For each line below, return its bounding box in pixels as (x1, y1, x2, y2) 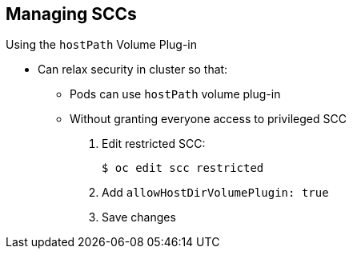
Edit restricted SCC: (102, 137, 206, 151)
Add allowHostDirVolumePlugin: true (102, 185, 329, 200)
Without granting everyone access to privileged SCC (70, 112, 347, 126)
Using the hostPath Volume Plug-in (6, 38, 198, 52)
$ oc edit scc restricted (102, 161, 264, 175)
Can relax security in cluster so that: (38, 62, 228, 77)
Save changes (102, 210, 176, 225)
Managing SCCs (6, 4, 137, 24)
